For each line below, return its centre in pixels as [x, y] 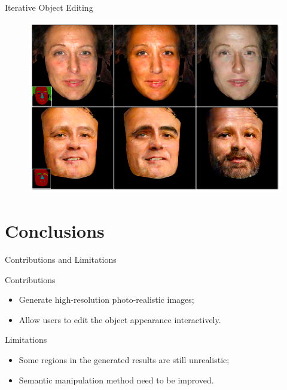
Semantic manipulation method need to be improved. [116, 380]
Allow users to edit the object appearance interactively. [120, 319]
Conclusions [55, 231]
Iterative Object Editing [49, 7]
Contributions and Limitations [61, 259]
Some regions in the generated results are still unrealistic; [124, 359]
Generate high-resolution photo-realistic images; [106, 300]
